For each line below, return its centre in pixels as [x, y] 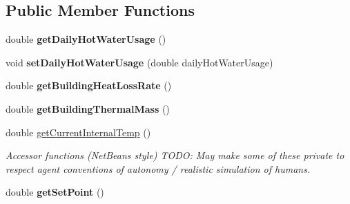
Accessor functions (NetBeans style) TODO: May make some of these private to [175, 155]
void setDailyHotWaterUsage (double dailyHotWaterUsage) [139, 62]
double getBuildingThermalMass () [88, 108]
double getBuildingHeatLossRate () [89, 85]
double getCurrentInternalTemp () [78, 132]
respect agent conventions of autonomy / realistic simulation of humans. [158, 168]
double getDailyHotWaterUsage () [86, 39]
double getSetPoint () [55, 192]
